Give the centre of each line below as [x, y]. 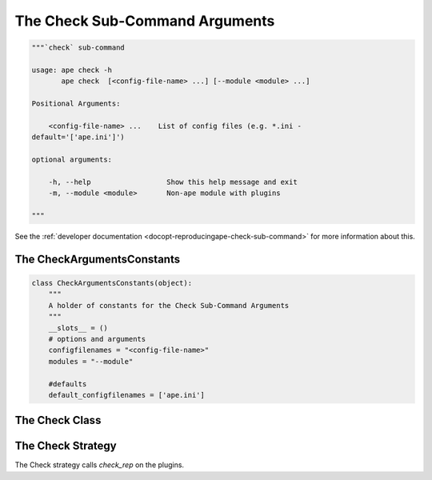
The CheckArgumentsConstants [97, 259]
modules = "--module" [91, 361]
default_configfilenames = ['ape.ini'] [127, 395]
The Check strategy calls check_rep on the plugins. [99, 465]
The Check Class [58, 420]
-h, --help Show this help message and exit [173, 182]
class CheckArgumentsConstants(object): [112, 283]
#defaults [68, 384]
